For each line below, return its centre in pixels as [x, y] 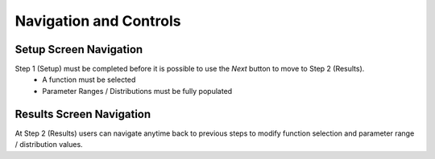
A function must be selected [89, 79]
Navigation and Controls [98, 21]
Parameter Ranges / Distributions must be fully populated [137, 91]
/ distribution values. [49, 145]
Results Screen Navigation [83, 114]
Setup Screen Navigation [79, 49]
